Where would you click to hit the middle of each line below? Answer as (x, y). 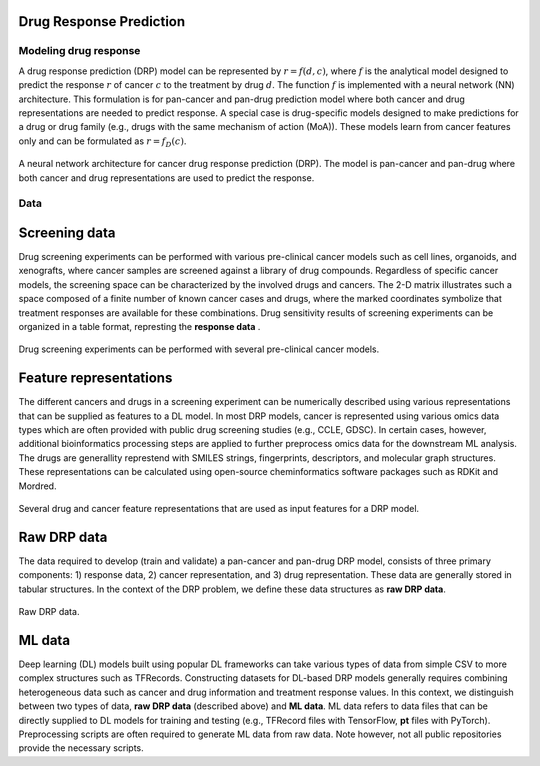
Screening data (67, 232)
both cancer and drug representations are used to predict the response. (166, 177)
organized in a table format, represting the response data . (139, 326)
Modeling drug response (79, 51)
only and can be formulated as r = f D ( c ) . (102, 142)
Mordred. (37, 486)
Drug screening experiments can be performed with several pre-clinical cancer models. (199, 349)
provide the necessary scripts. (81, 748)
